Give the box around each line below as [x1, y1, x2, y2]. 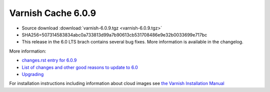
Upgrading [21, 71, 44, 77]
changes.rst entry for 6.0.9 [21, 57, 77, 63]
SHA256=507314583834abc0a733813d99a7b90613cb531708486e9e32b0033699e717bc [21, 31, 207, 37]
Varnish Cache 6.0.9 [9, 7, 96, 18]
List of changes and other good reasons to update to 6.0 [21, 64, 138, 70]
